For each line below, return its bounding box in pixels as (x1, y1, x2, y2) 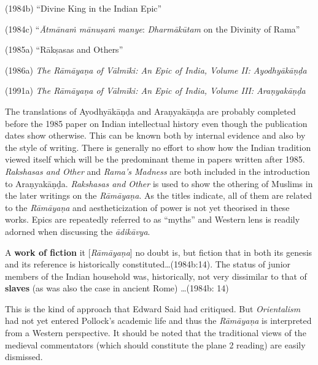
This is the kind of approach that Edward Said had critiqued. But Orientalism (5, 302, 301, 315)
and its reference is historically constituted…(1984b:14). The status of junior (5, 258, 291, 271)
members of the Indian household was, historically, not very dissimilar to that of (5, 269, 307, 282)
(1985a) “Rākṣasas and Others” (5, 43, 123, 56)
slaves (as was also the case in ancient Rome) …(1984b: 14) (5, 282, 229, 294)
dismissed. (5, 350, 43, 363)
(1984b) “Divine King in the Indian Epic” (5, 2, 162, 14)
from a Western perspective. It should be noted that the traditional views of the (5, 326, 306, 339)
